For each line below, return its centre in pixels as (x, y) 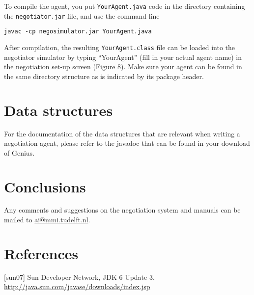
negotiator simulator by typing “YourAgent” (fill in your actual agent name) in (123, 57)
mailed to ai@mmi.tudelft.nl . (47, 220)
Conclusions (45, 186)
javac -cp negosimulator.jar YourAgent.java (78, 32)
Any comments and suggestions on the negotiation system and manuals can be (122, 210)
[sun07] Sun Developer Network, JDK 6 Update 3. (79, 277)
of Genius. (19, 152)
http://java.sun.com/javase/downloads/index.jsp (77, 286)
